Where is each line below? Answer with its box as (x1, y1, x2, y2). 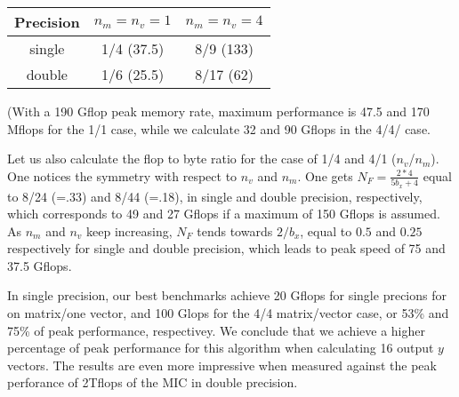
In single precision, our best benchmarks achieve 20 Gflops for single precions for (7, 286, 447, 305)
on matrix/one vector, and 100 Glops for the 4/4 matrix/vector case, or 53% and (7, 304, 449, 322)
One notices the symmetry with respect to (7, 166, 238, 185)
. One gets (297, 166, 353, 185)
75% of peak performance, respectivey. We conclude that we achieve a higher (7, 321, 425, 339)
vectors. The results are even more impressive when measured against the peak (7, 355, 437, 374)
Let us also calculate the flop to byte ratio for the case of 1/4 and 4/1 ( (7, 149, 397, 168)
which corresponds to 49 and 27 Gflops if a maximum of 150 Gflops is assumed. (7, 204, 440, 223)
